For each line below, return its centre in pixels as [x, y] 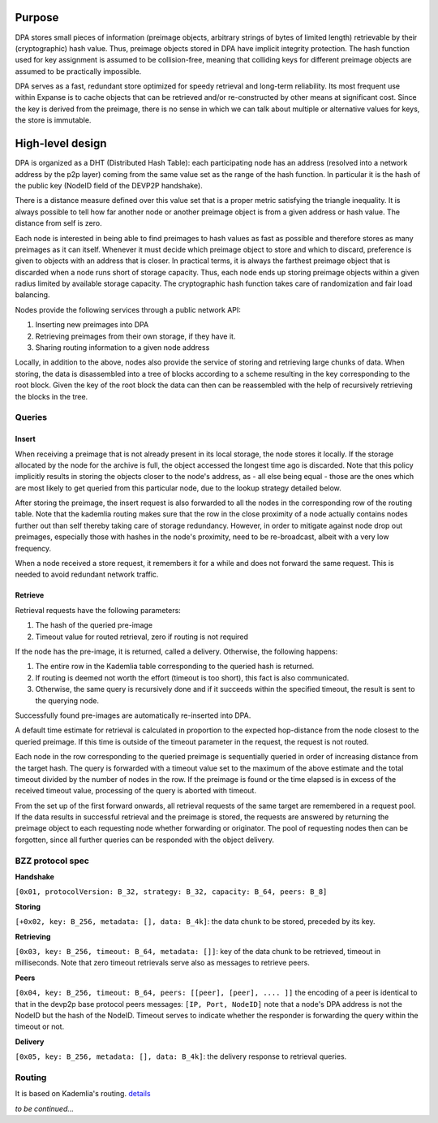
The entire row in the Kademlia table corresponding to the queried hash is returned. [175, 667]
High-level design [61, 143]
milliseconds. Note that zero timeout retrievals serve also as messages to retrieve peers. [162, 963]
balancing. [32, 295]
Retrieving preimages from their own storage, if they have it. [135, 336]
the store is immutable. [53, 120]
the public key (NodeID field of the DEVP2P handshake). [109, 185]
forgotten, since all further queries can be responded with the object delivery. [145, 840]
